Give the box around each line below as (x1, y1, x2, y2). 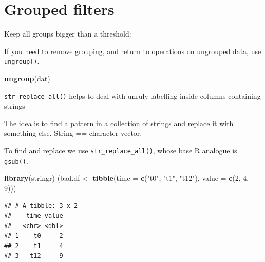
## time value (4, 212, 63, 220)
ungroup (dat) (4, 73, 50, 83)
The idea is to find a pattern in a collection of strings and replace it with (4, 117, 234, 128)
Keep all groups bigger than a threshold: (4, 28, 131, 39)
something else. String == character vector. (4, 128, 142, 138)
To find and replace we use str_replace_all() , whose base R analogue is (4, 145, 237, 155)
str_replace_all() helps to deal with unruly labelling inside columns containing (4, 90, 261, 101)
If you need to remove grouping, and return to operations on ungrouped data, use (4, 45, 261, 56)
